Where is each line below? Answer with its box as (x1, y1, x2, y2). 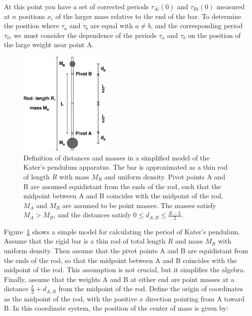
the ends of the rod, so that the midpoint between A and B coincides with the (4, 255, 237, 265)
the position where (4, 20, 59, 31)
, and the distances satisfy (54, 210, 131, 220)
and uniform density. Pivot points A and (104, 172, 225, 181)
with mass (59, 172, 90, 181)
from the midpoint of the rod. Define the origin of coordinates (58, 283, 243, 294)
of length (23, 172, 50, 181)
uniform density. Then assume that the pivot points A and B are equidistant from (4, 246, 248, 256)
